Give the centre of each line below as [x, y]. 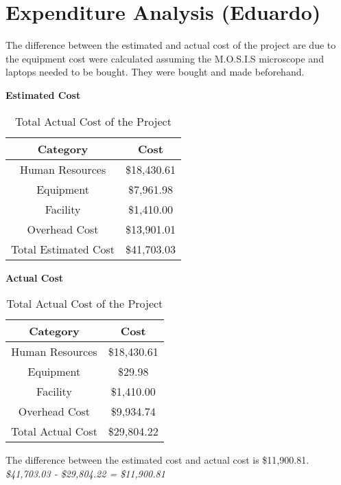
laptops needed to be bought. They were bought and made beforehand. [155, 72]
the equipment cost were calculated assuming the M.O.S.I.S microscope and [165, 58]
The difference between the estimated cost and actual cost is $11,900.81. [157, 460]
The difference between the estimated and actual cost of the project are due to [171, 45]
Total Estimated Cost [63, 249]
